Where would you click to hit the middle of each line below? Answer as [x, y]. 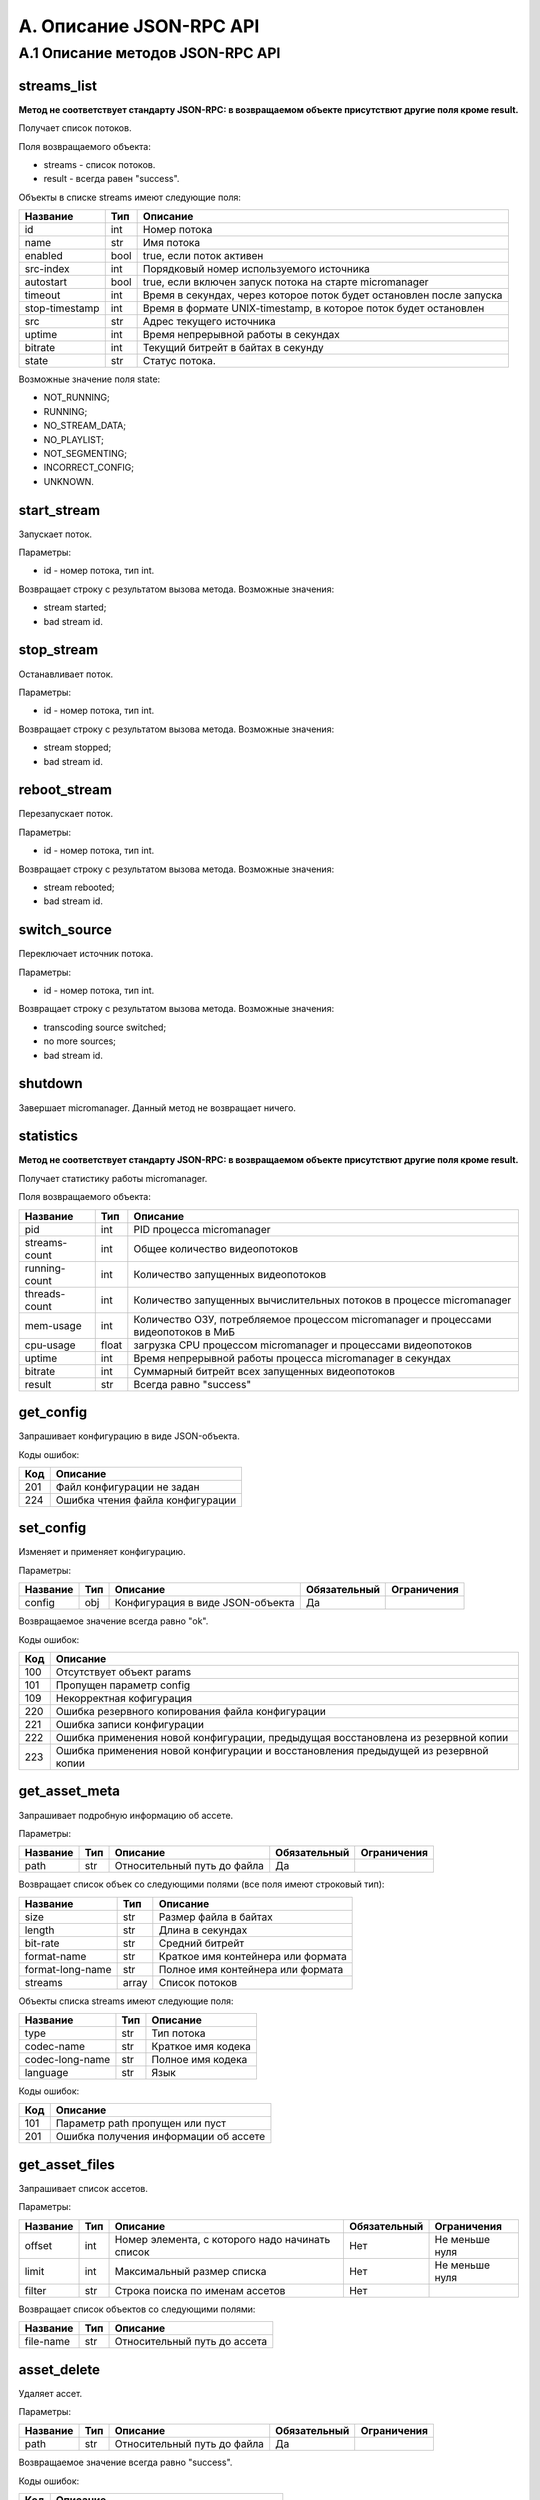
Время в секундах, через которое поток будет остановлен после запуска [322, 295]
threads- [45, 1293]
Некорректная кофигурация [124, 1698]
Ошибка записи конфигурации [130, 1724]
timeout [42, 295]
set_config [52, 1528]
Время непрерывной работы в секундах [241, 335]
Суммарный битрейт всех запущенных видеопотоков [264, 1371]
